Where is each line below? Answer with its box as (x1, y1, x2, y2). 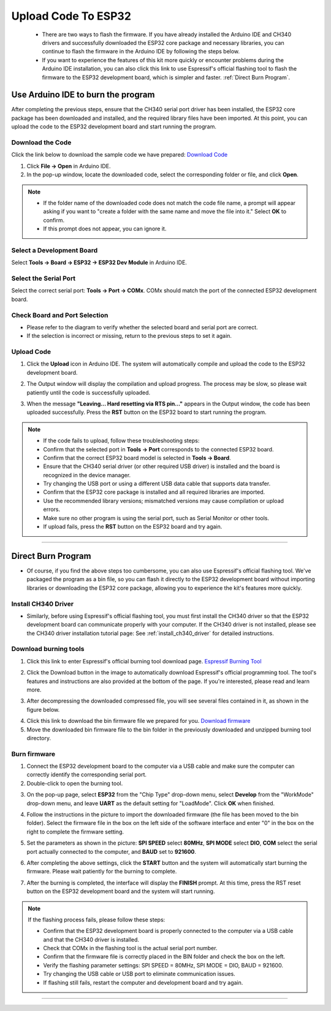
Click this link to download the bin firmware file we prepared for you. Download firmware (26, 717, 251, 725)
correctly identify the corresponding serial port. (26, 771, 147, 778)
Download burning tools (11, 645, 85, 654)
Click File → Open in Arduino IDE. (26, 162, 111, 170)
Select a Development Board (11, 246, 98, 254)
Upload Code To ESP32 (11, 9, 132, 23)
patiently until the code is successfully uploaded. (26, 389, 151, 396)
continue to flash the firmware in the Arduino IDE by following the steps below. (42, 48, 240, 55)
